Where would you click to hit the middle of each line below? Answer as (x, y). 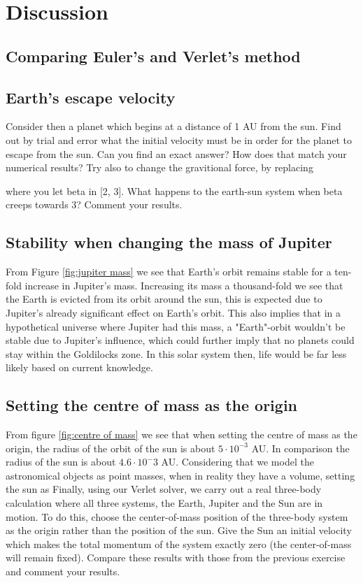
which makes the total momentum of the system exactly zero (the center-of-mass (179, 544)
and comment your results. (63, 571)
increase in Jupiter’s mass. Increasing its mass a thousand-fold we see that (184, 285)
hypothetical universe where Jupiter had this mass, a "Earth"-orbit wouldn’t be (176, 326)
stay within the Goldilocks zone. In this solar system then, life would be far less (176, 353)
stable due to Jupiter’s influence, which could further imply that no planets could (180, 340)
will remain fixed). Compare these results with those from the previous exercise (176, 557)
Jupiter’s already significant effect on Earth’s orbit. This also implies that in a (173, 312)
